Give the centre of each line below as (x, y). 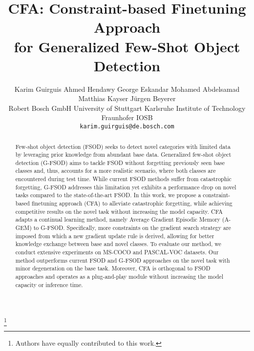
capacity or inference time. (49, 284)
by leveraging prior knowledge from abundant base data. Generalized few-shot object (123, 155)
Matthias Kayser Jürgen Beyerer (127, 98)
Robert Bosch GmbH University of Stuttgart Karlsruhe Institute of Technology (127, 108)
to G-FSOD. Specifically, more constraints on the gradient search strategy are (132, 228)
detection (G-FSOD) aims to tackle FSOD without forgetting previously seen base (120, 162)
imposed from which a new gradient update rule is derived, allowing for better (115, 236)
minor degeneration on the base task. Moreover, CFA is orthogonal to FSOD (113, 268)
